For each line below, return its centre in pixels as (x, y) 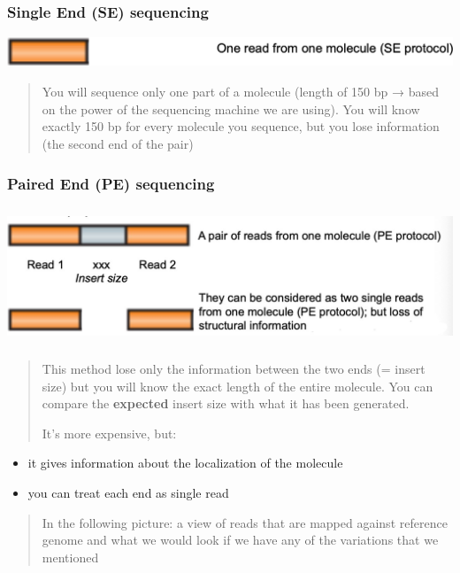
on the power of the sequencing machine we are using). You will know (231, 108)
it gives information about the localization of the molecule (185, 463)
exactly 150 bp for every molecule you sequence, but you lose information (241, 126)
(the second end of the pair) (118, 143)
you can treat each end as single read (128, 493)
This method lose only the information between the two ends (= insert (234, 369)
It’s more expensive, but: (109, 433)
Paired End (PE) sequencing (111, 183)
